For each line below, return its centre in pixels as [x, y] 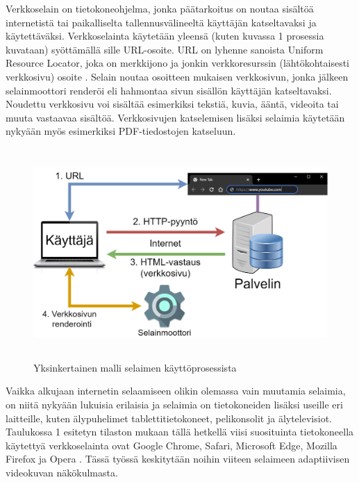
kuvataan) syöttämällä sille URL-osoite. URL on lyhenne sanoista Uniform [165, 49]
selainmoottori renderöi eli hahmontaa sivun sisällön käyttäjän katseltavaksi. [169, 90]
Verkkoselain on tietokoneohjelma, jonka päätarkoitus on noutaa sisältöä [160, 8]
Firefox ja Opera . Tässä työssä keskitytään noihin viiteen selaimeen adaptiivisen [178, 459]
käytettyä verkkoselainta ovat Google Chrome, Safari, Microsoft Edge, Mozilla [172, 445]
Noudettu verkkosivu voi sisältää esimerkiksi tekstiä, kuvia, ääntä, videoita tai [172, 104]
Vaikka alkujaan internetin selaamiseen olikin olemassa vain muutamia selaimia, [176, 391]
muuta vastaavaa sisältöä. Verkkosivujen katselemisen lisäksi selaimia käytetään [175, 117]
